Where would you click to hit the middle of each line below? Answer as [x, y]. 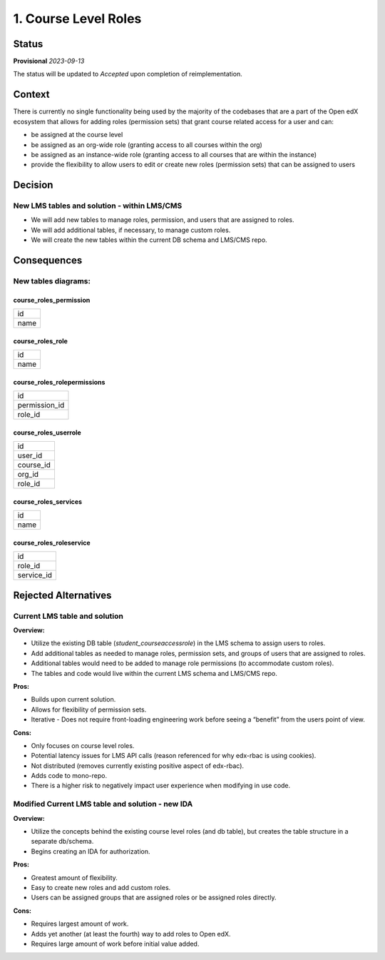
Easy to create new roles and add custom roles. [101, 887]
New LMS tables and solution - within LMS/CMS [98, 206]
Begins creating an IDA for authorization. [91, 851]
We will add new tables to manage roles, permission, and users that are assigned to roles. [163, 220]
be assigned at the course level [77, 135]
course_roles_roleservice [52, 542]
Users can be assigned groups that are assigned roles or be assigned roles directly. [154, 898]
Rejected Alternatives [62, 595]
